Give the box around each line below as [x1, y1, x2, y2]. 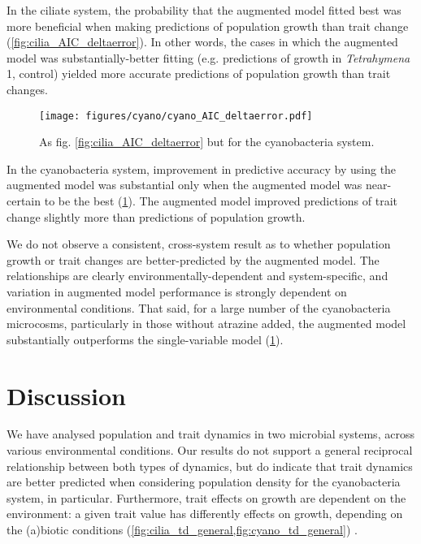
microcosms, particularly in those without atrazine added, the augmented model [7, 315, 406, 332]
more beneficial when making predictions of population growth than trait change [7, 17, 409, 34]
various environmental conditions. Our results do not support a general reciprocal [7, 442, 413, 459]
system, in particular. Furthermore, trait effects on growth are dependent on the [7, 489, 406, 506]
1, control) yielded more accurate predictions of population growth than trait [7, 65, 391, 82]
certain [7, 192, 41, 209]
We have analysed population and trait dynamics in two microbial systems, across [7, 425, 414, 443]
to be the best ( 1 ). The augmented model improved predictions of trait [44, 192, 397, 209]
